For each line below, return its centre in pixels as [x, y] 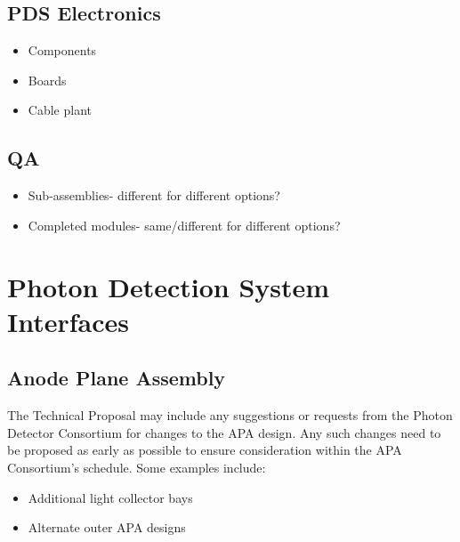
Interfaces [69, 321]
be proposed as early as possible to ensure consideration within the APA [205, 450]
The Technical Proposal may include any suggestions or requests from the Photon [230, 415]
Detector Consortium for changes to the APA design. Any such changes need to [224, 432]
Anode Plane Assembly [117, 378]
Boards [47, 80]
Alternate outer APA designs [107, 527]
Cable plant [60, 110]
